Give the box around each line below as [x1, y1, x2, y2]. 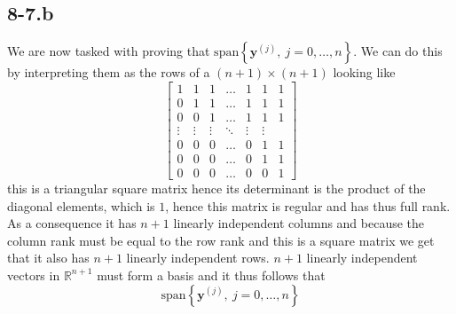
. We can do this [353, 42, 443, 60]
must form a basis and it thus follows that [97, 265, 326, 284]
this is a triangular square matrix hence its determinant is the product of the [7, 179, 426, 198]
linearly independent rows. [126, 248, 270, 267]
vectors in [7, 265, 60, 284]
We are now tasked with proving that [7, 42, 210, 60]
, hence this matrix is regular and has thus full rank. [165, 196, 451, 215]
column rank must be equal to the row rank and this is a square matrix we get [7, 231, 435, 249]
